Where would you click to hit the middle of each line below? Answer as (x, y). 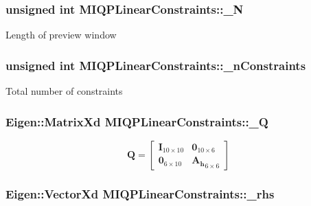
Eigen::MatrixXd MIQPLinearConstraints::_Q (137, 121)
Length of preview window (61, 35)
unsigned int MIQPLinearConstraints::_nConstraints (156, 65)
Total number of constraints (64, 91)
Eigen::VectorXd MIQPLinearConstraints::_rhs (140, 193)
